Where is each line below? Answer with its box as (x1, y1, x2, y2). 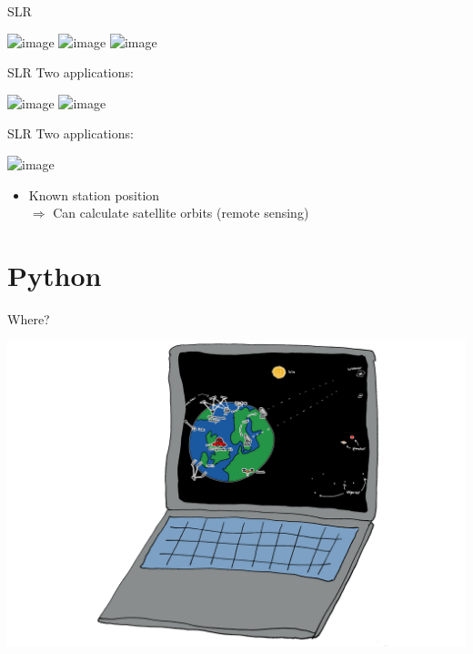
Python (7, 256, 102, 293)
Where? (7, 309, 50, 328)
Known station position (28, 185, 160, 204)
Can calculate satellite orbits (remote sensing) (53, 203, 309, 222)
